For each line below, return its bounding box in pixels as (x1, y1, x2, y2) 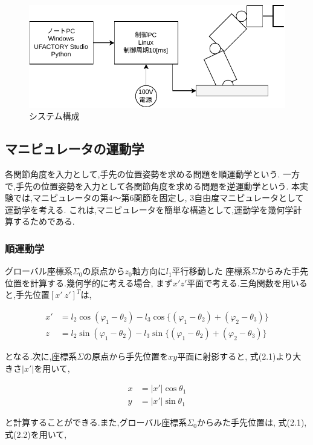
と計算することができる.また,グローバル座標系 (5, 416, 187, 429)
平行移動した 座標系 (172, 265, 251, 277)
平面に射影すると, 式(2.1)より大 (177, 350, 302, 363)
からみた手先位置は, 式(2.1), (196, 416, 307, 429)
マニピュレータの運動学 (5, 139, 144, 158)
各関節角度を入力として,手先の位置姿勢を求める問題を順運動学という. (5, 167, 280, 180)
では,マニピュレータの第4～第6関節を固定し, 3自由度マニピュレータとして (13, 191, 304, 204)
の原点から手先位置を (83, 350, 169, 363)
